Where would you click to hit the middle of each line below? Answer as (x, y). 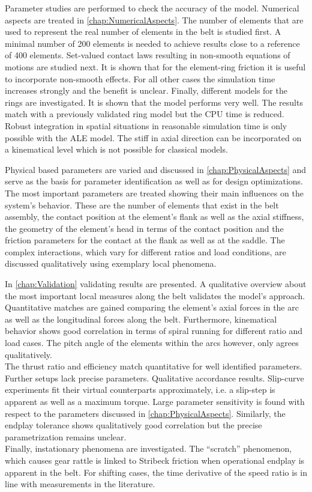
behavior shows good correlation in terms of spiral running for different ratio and (154, 331)
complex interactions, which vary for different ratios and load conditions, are (145, 251)
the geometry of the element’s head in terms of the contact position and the (144, 228)
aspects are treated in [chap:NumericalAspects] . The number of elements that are (154, 20)
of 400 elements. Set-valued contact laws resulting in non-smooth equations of (148, 55)
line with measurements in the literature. (80, 484)
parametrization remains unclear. (66, 436)
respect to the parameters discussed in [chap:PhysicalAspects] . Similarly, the (145, 413)
